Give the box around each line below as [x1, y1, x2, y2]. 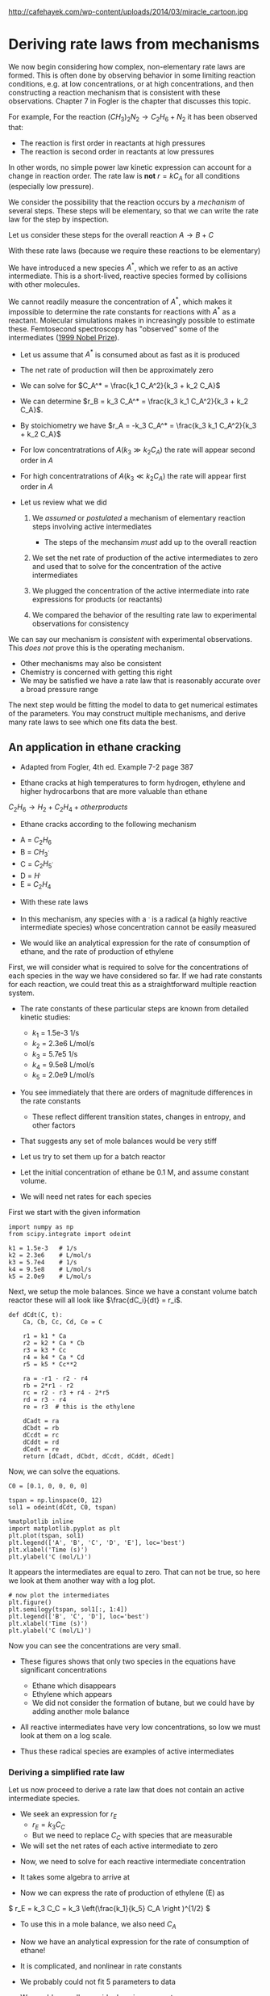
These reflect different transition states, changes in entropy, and [31, 1112, 246, 1122]
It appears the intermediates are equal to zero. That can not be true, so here [8, 1568, 260, 1577]
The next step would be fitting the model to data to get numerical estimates [8, 699, 258, 710]
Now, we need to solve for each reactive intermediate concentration [19, 1856, 246, 1866]
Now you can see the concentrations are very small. [8, 1641, 181, 1651]
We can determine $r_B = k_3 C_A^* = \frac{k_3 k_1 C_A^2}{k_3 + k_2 [19, 396, 248, 407]
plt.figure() [8, 1598, 52, 1607]
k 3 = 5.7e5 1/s [31, 1049, 78, 1061]
